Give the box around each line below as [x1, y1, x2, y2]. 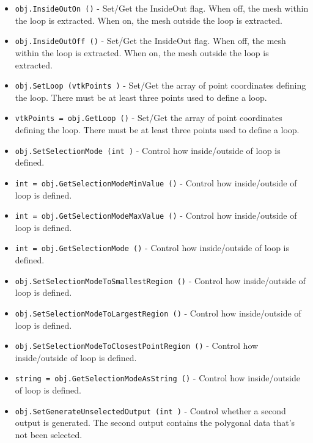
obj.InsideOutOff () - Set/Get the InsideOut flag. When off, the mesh [15, 34, 286, 47]
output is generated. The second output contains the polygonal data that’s [15, 416, 295, 429]
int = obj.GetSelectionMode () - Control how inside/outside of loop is [15, 241, 290, 254]
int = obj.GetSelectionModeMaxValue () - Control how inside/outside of [15, 209, 297, 222]
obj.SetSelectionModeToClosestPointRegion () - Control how [15, 339, 259, 352]
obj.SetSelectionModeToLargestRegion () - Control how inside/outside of [15, 306, 301, 319]
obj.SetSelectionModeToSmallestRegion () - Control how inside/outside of [15, 274, 306, 287]
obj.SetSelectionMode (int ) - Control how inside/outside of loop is [15, 144, 281, 156]
